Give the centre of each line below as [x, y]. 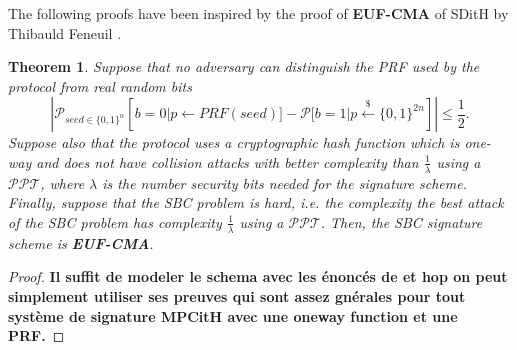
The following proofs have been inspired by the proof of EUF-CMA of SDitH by [258, 13]
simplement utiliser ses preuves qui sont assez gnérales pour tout [237, 296]
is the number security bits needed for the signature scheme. [284, 182]
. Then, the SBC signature [401, 221]
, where [62, 182]
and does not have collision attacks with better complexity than [227, 161]
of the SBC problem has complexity [115, 221]
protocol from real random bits [100, 85]
